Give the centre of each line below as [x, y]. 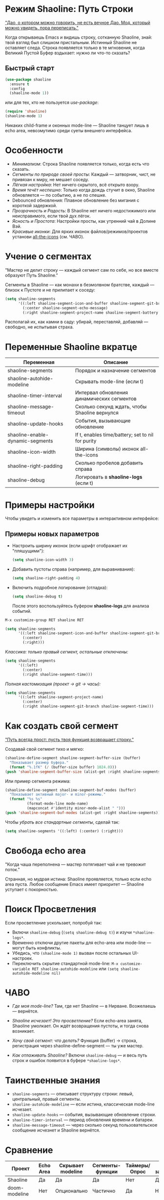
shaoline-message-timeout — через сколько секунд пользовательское [85, 1125]
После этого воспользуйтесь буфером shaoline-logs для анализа [81, 606]
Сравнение [29, 1150]
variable [21, 969]
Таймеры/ [138, 1166]
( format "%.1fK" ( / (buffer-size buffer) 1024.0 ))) [63, 767]
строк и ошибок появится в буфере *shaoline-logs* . [66, 1061]
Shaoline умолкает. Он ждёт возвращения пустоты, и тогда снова [80, 1026]
